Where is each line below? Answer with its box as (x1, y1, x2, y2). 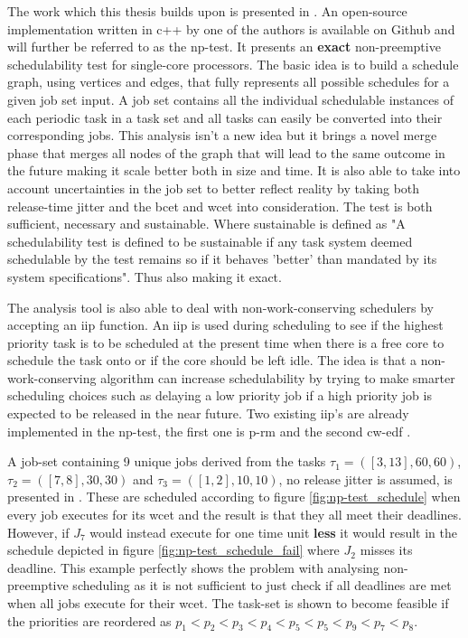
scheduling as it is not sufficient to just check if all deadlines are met (72, 576, 452, 595)
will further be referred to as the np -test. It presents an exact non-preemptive (7, 37, 441, 56)
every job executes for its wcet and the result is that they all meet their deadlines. (7, 505, 462, 524)
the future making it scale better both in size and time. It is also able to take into (7, 161, 461, 180)
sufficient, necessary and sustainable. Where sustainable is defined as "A (7, 214, 406, 233)
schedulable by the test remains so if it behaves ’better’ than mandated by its (7, 249, 437, 268)
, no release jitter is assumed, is (278, 469, 453, 488)
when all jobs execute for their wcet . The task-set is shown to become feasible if (7, 594, 449, 612)
